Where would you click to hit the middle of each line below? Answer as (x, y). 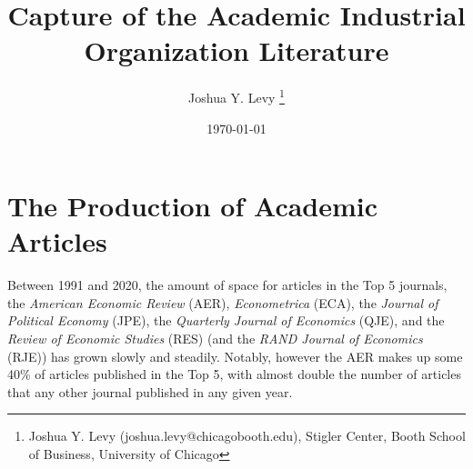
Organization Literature (236, 50)
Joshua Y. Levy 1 (236, 96)
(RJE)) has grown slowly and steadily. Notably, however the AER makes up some (235, 356)
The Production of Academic (193, 206)
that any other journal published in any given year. (150, 391)
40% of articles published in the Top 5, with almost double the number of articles (234, 374)
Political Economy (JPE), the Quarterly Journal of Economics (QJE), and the (226, 320)
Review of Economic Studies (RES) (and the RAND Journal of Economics (215, 339)
